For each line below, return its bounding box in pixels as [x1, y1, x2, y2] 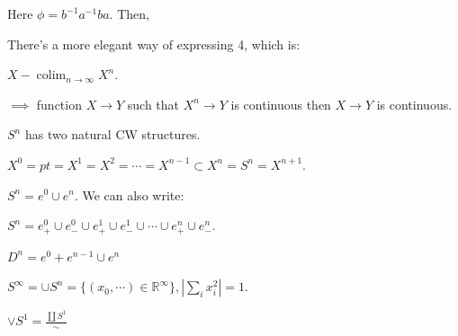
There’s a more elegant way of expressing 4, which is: [7, 34, 301, 53]
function [36, 94, 82, 113]
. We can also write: [74, 185, 184, 204]
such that [127, 94, 180, 113]
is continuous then [230, 94, 331, 113]
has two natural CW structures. [24, 125, 201, 144]
